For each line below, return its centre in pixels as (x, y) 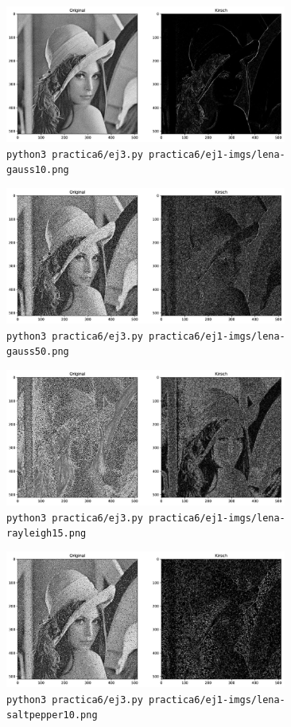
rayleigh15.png (47, 534)
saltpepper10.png (52, 715)
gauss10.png (38, 170)
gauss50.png (38, 352)
